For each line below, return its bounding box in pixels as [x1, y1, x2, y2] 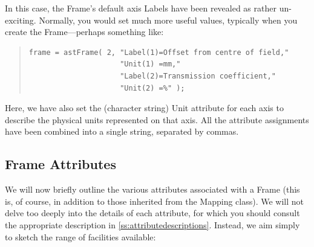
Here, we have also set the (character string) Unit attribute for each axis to [5, 101, 284, 114]
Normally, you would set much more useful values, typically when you [39, 13, 298, 26]
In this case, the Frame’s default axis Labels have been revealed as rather [5, 2, 276, 14]
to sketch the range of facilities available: [5, 230, 156, 243]
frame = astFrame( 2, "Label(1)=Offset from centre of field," [28, 48, 289, 57]
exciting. [5, 13, 36, 26]
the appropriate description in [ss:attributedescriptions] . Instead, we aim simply [5, 218, 300, 231]
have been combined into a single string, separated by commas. [5, 125, 239, 138]
